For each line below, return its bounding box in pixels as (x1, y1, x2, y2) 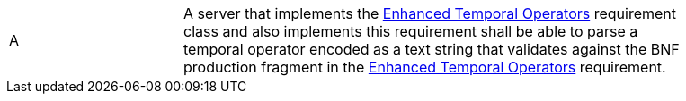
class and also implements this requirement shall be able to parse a (183, 22, 638, 40)
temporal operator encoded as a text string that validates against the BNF (183, 40, 680, 58)
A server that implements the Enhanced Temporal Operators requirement (183, 4, 677, 22)
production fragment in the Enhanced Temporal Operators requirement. (183, 58, 666, 76)
